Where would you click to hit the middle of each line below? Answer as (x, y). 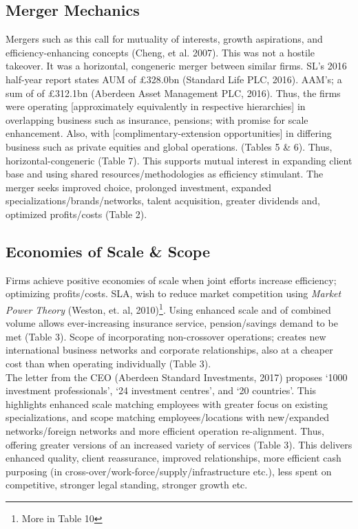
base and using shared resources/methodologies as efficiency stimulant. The (165, 174)
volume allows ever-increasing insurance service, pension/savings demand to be (172, 323)
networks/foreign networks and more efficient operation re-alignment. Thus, (165, 430)
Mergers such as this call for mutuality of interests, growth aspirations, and (164, 39)
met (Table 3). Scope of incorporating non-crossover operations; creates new (166, 336)
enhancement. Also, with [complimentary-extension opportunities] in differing (169, 133)
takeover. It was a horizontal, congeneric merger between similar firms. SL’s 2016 (176, 66)
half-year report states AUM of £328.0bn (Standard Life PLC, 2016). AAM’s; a (174, 79)
